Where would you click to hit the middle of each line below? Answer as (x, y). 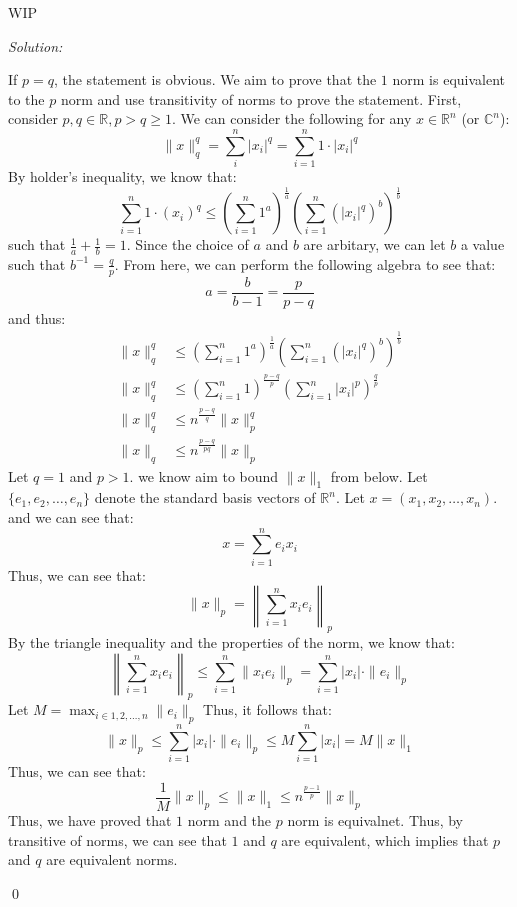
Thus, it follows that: (267, 709)
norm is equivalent (449, 79)
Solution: (35, 45)
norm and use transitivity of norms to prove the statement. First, (261, 98)
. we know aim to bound (204, 475)
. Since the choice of (187, 244)
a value (482, 244)
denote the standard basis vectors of (205, 497)
